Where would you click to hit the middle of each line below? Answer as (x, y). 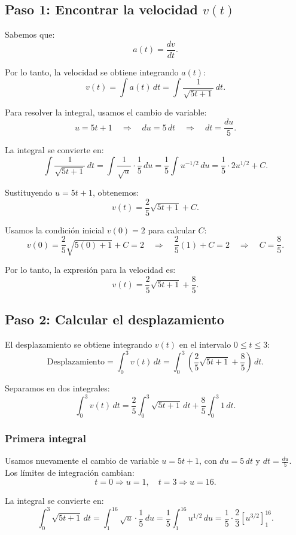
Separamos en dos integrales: (57, 387)
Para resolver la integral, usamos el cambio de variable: (106, 112)
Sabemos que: (30, 34)
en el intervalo (205, 344)
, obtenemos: (116, 192)
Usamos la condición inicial (55, 229)
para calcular (172, 229)
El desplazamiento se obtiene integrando (79, 344)
